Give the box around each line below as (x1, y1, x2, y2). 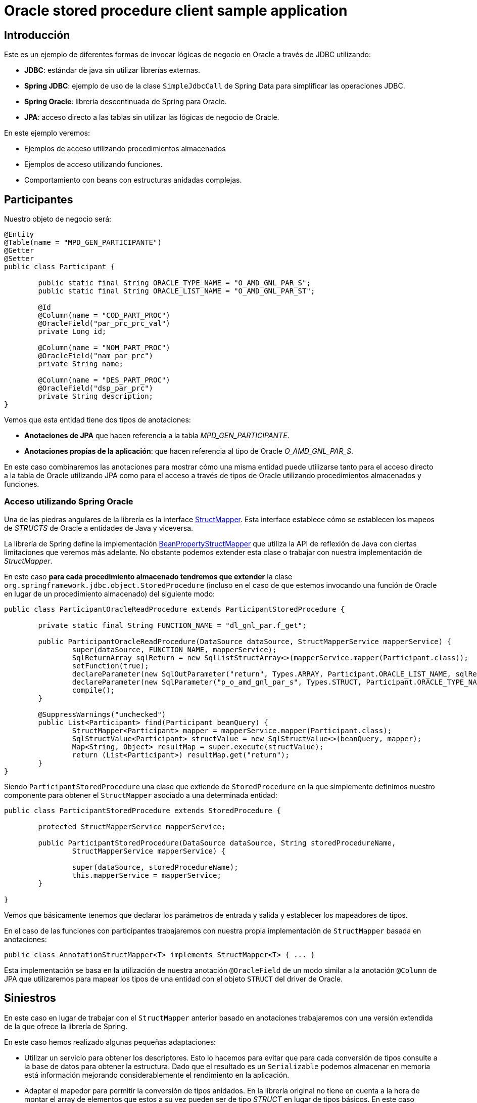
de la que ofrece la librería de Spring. (4, 1022, 127, 1031)
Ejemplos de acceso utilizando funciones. (24, 160, 163, 169)
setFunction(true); (72, 661, 149, 670)
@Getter (4, 246, 34, 255)
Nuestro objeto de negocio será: (4, 215, 112, 224)
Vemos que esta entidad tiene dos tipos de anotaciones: (4, 415, 191, 425)
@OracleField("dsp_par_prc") (38, 384, 154, 393)
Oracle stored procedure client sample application (4, 2, 348, 19)
